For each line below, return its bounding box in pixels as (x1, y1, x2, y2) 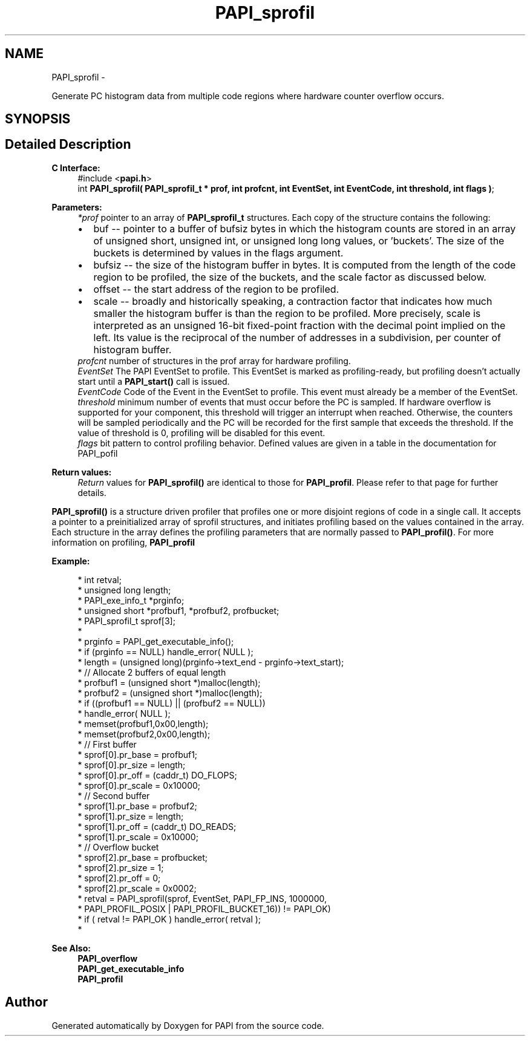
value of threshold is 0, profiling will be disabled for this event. (77, 427, 326, 438)
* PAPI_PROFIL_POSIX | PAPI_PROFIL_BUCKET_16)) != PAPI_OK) (77, 903, 331, 914)
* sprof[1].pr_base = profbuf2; (77, 800, 197, 811)
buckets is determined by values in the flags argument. (93, 246, 344, 259)
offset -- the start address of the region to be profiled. (93, 282, 339, 295)
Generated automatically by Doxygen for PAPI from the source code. (51, 1020, 324, 1031)
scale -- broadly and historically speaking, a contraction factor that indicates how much (93, 295, 492, 307)
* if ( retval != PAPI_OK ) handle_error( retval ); (77, 913, 261, 924)
